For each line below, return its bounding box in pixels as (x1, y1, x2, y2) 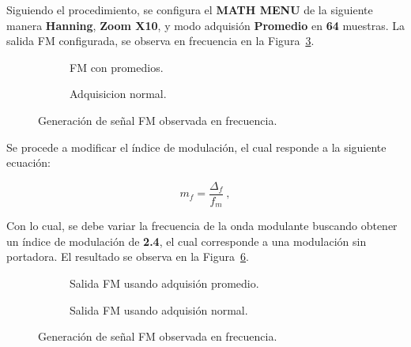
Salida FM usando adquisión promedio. (70, 275, 259, 292)
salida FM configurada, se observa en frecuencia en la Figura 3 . (6, 32, 315, 49)
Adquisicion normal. (70, 85, 167, 102)
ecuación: (6, 154, 51, 171)
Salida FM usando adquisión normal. (70, 301, 248, 318)
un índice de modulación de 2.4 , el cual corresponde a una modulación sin (6, 232, 367, 249)
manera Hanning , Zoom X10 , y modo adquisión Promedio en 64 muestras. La (6, 17, 405, 33)
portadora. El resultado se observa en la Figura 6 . (6, 248, 249, 265)
